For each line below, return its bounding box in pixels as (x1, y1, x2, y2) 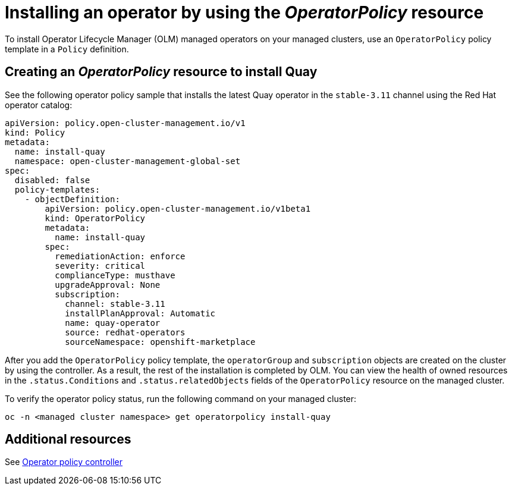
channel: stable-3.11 (65, 299, 165, 309)
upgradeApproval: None (55, 279, 161, 290)
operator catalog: (5, 99, 73, 110)
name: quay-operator (65, 318, 161, 328)
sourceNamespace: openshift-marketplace (65, 337, 256, 347)
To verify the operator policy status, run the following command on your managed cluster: (5, 393, 357, 404)
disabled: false (14, 175, 90, 185)
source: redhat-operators (65, 327, 186, 337)
